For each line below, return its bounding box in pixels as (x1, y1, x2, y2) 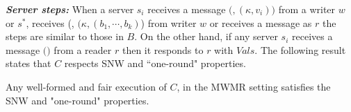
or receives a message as (209, 15, 312, 30)
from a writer (278, 2, 336, 16)
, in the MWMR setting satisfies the (177, 79, 331, 93)
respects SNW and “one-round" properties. (64, 56, 246, 71)
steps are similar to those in (6, 29, 124, 44)
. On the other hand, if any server (134, 29, 278, 44)
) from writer (140, 15, 197, 30)
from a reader (54, 42, 112, 57)
